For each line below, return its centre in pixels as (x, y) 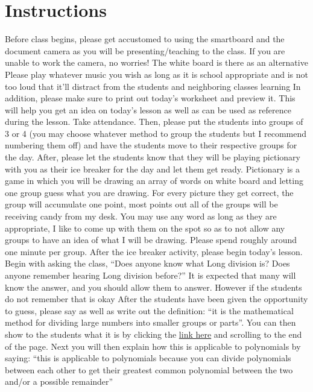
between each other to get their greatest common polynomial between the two (149, 369)
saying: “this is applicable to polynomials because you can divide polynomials (148, 358)
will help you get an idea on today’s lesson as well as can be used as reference (148, 109)
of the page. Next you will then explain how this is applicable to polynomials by (153, 346)
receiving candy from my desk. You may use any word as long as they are (141, 216)
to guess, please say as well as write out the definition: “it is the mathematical (149, 310)
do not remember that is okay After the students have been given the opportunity (156, 299)
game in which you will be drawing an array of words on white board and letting (154, 181)
